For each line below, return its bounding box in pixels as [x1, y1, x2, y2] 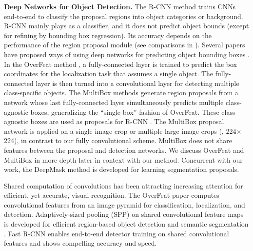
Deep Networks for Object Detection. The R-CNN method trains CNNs [4, 1, 236, 11]
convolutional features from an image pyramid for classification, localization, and [4, 199, 245, 209]
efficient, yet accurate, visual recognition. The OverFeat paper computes [4, 190, 219, 200]
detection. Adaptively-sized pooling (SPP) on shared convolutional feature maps [4, 209, 244, 219]
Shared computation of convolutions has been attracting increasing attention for [4, 180, 243, 190]
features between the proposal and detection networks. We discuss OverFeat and [4, 145, 244, 155]
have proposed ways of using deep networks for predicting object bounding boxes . [4, 49, 250, 59]
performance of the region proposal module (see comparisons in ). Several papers [4, 40, 245, 50]
